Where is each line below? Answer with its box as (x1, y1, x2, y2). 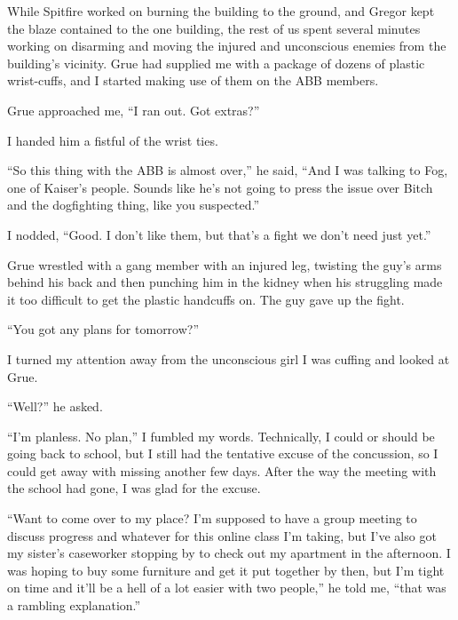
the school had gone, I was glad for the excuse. (7, 479, 261, 497)
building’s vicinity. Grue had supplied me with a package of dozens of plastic (7, 53, 425, 72)
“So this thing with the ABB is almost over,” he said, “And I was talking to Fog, (7, 161, 448, 179)
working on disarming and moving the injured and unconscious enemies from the (7, 36, 446, 55)
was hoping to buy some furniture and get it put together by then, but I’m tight (7, 560, 445, 579)
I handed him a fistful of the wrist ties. (7, 131, 218, 149)
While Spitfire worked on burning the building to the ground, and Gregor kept (7, 2, 435, 20)
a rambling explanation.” (7, 596, 141, 615)
